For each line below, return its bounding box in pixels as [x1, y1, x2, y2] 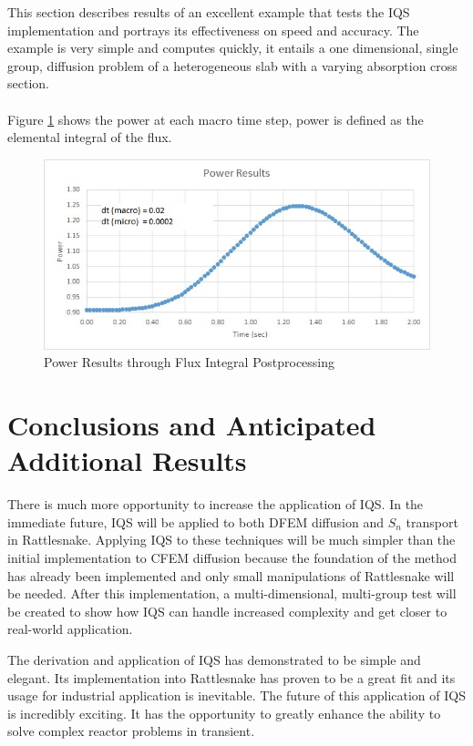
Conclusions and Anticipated [7, 406, 376, 444]
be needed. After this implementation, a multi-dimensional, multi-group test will [7, 584, 457, 603]
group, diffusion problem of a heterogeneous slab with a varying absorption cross [7, 56, 458, 75]
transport [406, 512, 458, 531]
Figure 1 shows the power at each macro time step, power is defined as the [7, 109, 424, 128]
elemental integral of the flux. [7, 128, 172, 147]
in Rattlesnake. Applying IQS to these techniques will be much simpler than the [7, 530, 456, 549]
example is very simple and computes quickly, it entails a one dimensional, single [7, 38, 458, 57]
